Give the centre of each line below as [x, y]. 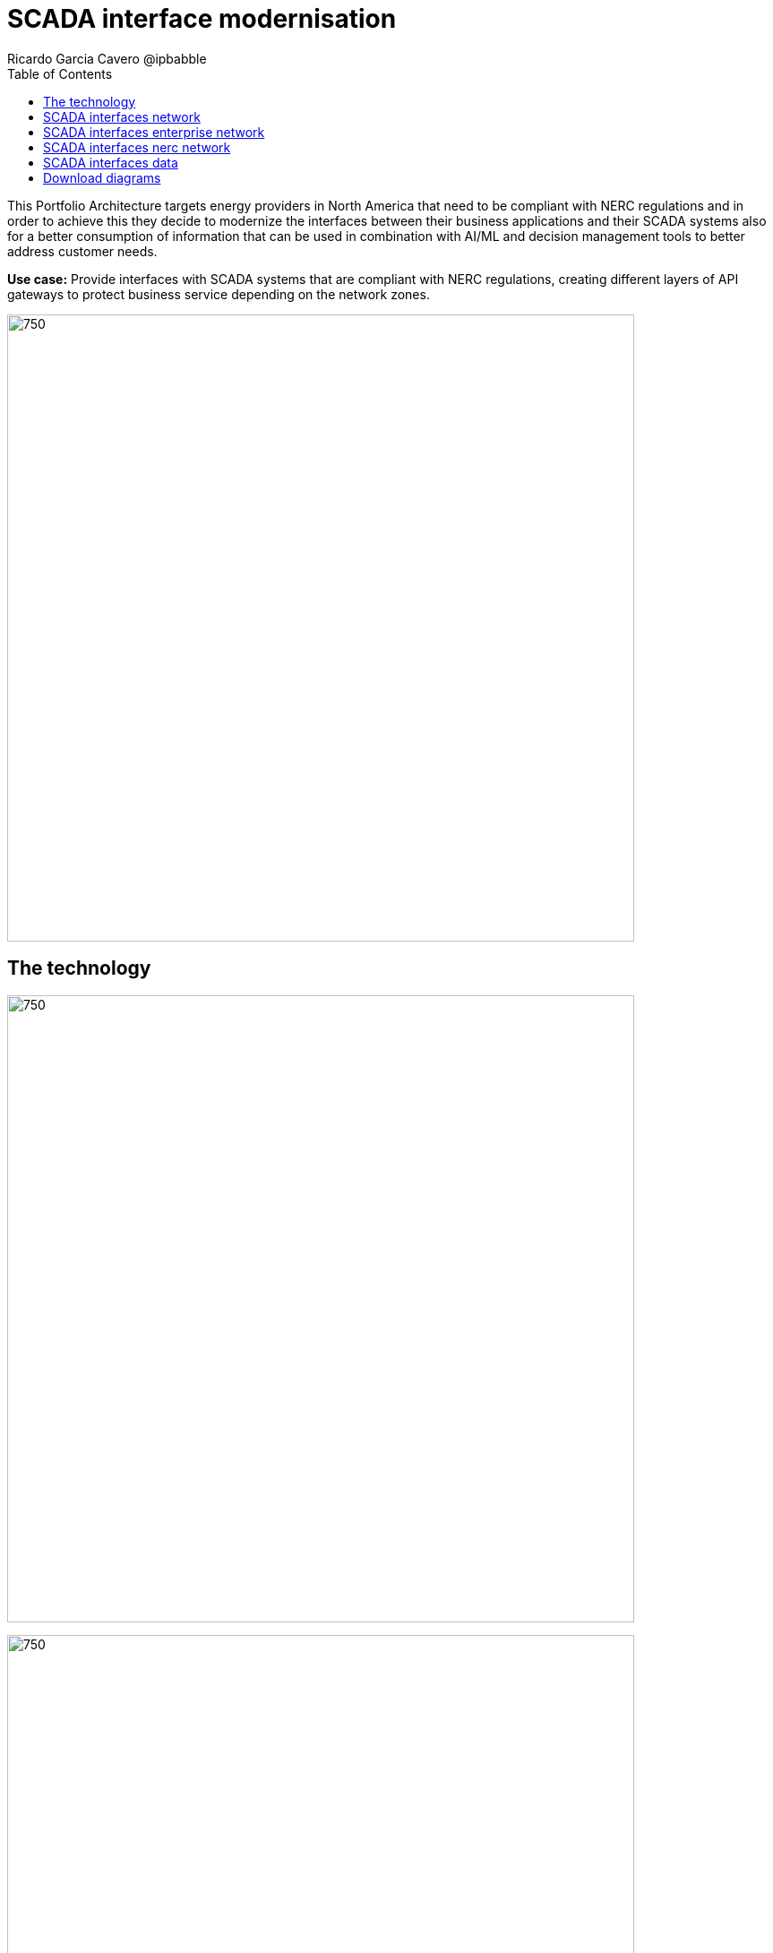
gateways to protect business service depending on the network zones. [219, 294]
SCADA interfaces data [111, 162]
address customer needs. [82, 251]
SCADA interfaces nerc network [137, 147]
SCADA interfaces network [122, 116]
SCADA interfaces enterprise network [154, 132]
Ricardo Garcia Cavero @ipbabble [107, 58]
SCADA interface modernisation [202, 19]
